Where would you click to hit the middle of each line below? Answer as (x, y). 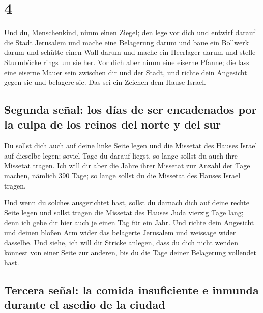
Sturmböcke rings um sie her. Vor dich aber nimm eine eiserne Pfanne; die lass (127, 62)
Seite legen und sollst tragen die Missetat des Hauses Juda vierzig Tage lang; (124, 212)
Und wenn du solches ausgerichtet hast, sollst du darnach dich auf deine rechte (127, 202)
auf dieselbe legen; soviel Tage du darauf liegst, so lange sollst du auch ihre (121, 155)
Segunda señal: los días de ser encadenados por (130, 109)
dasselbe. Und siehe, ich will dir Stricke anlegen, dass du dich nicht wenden (121, 242)
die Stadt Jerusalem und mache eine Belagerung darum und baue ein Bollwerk (127, 42)
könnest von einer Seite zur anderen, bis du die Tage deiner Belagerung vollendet (130, 252)
